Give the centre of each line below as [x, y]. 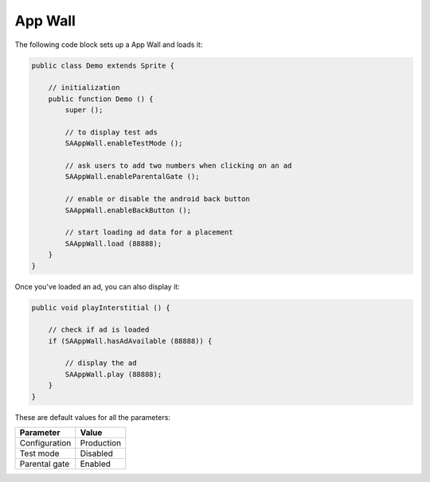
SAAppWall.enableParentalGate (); [132, 177]
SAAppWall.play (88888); [113, 374]
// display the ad [101, 363]
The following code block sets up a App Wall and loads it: [109, 45]
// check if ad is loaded [99, 330]
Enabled [96, 464]
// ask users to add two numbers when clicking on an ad [178, 166]
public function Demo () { [101, 99]
